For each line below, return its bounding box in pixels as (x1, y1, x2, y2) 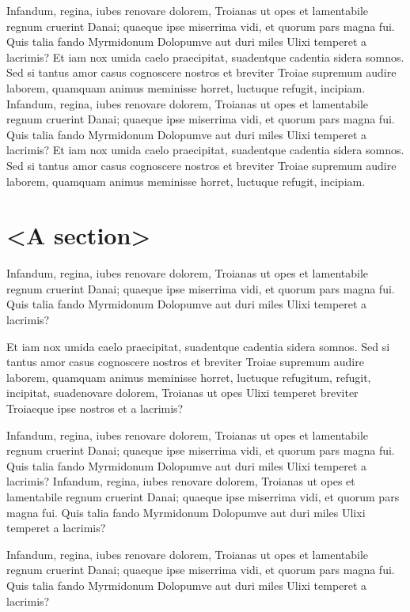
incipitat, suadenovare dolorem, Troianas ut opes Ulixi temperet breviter (6, 384, 359, 401)
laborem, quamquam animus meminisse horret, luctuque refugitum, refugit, (6, 368, 371, 385)
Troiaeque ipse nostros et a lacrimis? (6, 400, 184, 416)
